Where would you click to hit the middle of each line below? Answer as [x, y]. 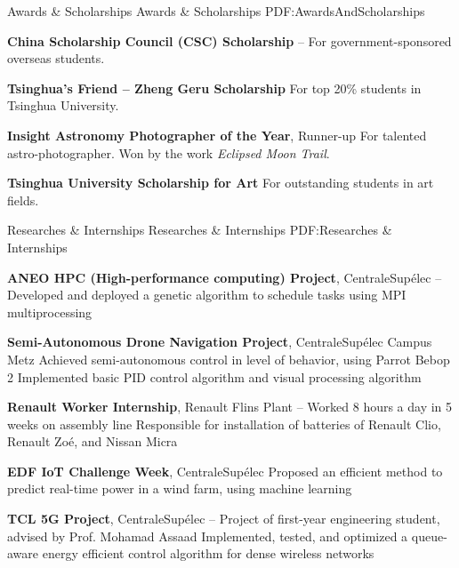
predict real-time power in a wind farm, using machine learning [180, 488]
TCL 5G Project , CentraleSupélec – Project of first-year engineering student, [224, 519]
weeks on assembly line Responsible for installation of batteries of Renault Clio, [224, 424]
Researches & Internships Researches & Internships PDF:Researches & [200, 230]
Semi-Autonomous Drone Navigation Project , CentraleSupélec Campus [220, 342]
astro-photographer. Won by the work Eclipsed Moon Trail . [169, 152]
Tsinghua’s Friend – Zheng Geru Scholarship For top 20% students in [214, 88]
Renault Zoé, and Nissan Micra [93, 441]
